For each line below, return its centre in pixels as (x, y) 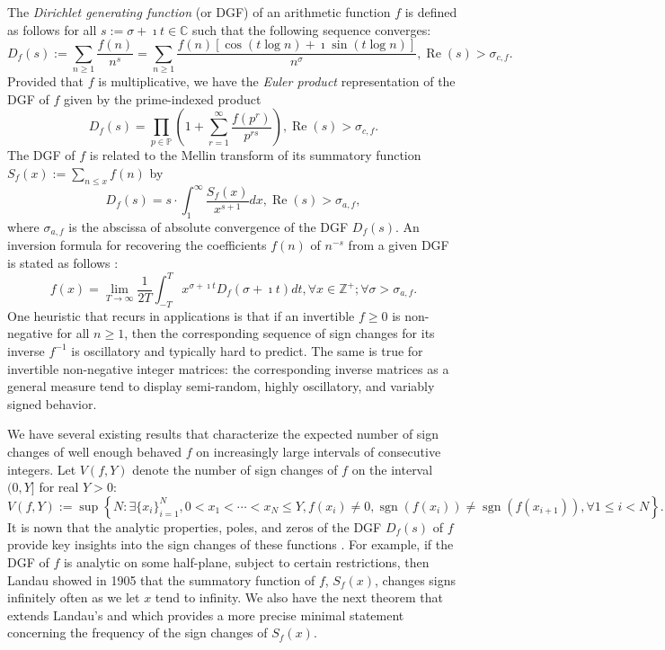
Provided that (46, 80)
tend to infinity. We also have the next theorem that (299, 597)
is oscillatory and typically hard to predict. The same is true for (247, 350)
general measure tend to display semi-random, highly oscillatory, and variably (221, 386)
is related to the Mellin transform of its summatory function (255, 155)
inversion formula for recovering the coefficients (137, 245)
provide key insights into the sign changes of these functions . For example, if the (231, 544)
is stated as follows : (63, 262)
